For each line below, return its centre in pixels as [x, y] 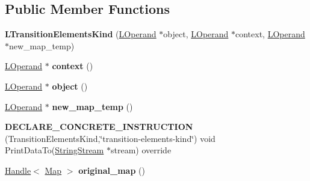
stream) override [141, 150]
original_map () [112, 170]
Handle [18, 170]
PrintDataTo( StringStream [54, 150]
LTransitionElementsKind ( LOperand [81, 34]
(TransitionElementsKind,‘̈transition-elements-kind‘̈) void [110, 138]
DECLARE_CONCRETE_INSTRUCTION [99, 127]
